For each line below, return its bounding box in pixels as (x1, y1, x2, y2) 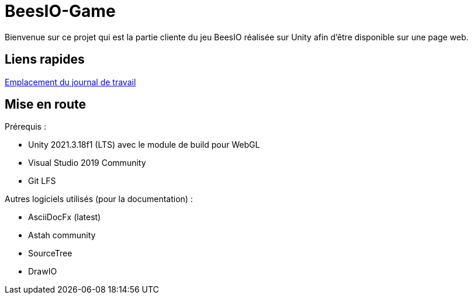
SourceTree (28, 248, 72, 259)
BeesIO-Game (5, 1, 116, 21)
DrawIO (28, 266, 57, 277)
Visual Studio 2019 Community (28, 158, 146, 168)
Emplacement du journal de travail (5, 77, 136, 87)
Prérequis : (5, 121, 46, 132)
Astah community (28, 230, 96, 241)
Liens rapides (5, 52, 85, 67)
